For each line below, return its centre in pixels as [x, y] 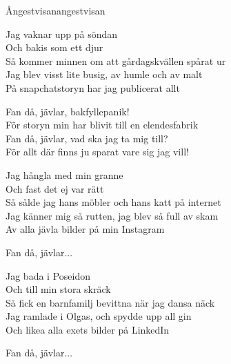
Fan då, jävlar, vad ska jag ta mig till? [87, 138]
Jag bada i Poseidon [48, 275]
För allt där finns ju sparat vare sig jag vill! [97, 152]
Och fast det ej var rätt [55, 188]
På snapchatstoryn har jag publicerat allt [93, 87]
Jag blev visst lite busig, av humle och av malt [104, 74]
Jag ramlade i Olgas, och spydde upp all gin [99, 316]
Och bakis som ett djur [54, 47]
